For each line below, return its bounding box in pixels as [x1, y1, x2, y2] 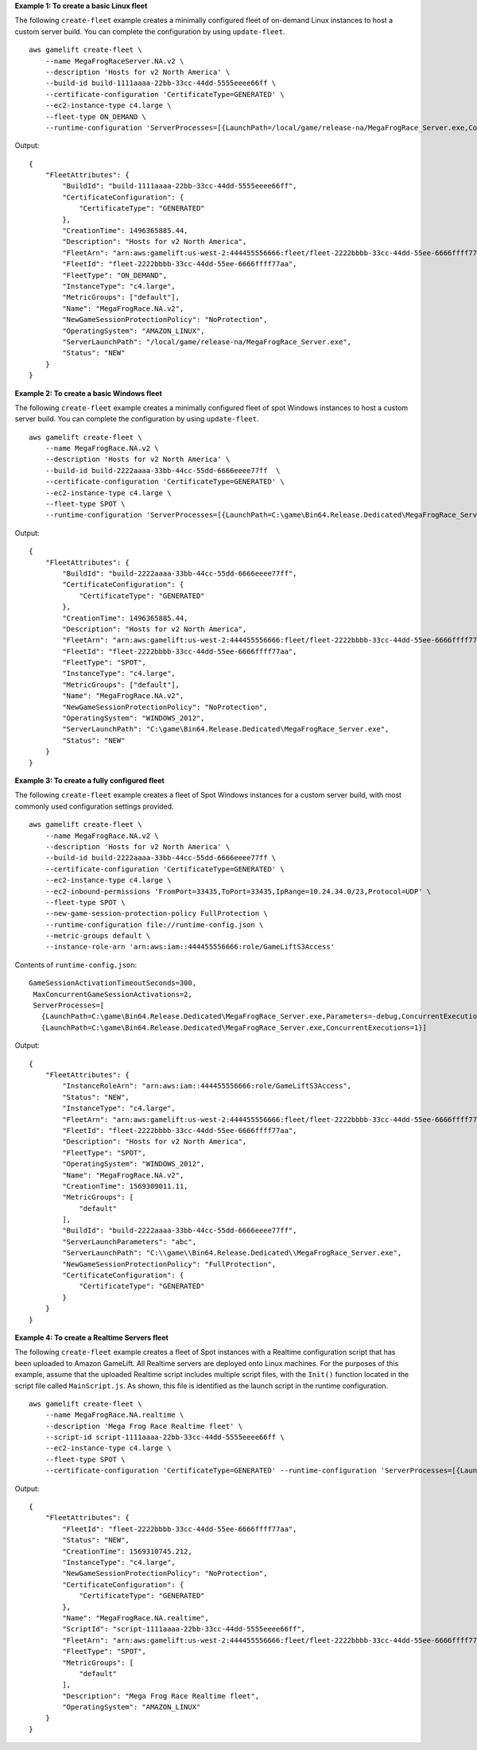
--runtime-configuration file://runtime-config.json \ [45, 920, 264, 929]
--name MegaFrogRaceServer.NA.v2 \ [45, 56, 184, 65]
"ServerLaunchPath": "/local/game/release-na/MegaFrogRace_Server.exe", [62, 337, 352, 346]
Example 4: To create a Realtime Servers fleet [14, 1333, 169, 1342]
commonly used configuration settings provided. [14, 801, 174, 811]
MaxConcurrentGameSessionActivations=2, [33, 990, 192, 999]
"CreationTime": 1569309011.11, [62, 1182, 188, 1190]
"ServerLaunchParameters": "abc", [62, 1237, 197, 1246]
